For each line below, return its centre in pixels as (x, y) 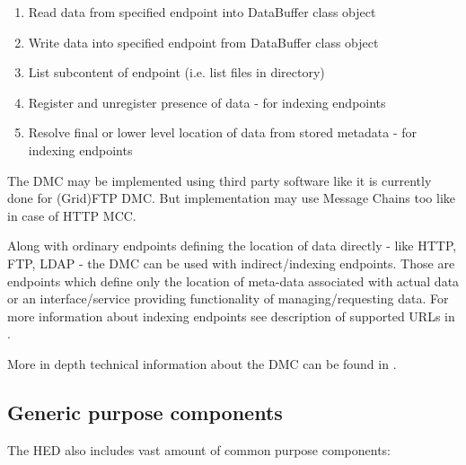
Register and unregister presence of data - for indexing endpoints (207, 102)
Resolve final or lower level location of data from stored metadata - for (222, 132)
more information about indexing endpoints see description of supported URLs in (231, 316)
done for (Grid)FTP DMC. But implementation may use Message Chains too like (232, 198)
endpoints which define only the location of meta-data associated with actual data (233, 281)
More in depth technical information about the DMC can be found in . (202, 363)
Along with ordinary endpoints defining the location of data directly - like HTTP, (232, 246)
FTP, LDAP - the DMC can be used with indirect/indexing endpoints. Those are (231, 263)
